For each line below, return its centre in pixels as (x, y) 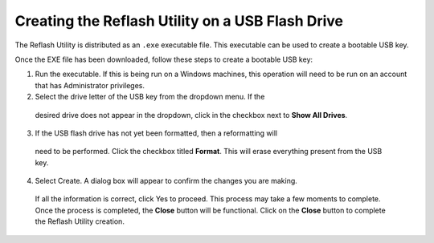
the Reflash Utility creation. (80, 221)
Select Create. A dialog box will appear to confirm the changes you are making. (166, 181)
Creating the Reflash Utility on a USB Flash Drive (179, 21)
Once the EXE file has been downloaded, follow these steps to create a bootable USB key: (164, 59)
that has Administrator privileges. (90, 85)
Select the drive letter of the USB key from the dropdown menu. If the (150, 97)
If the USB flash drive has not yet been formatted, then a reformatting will (156, 133)
